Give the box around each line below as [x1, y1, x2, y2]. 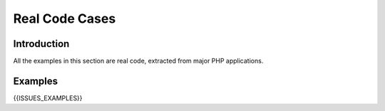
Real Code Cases [13, 11, 116, 26]
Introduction [13, 38, 70, 50]
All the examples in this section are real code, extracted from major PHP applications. [13, 57, 264, 65]
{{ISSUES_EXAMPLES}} [13, 93, 83, 102]
